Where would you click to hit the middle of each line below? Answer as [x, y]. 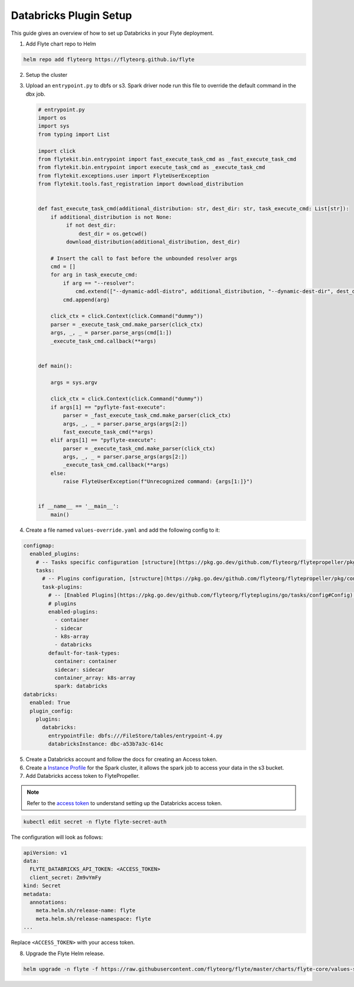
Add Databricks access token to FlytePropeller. [83, 776]
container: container [86, 661]
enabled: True [50, 703]
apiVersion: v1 [45, 853]
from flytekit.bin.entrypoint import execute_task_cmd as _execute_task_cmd [152, 167]
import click [57, 151]
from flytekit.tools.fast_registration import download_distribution [141, 184]
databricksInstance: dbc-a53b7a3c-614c [106, 744]
